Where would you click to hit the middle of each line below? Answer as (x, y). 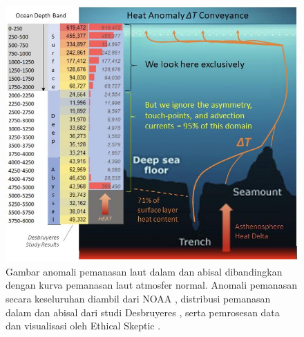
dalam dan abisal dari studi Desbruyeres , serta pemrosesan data (143, 312)
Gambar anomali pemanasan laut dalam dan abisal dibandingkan (144, 271)
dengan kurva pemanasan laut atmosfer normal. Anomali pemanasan (151, 285)
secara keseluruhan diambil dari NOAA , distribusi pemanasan (138, 298)
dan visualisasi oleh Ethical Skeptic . (83, 326)
